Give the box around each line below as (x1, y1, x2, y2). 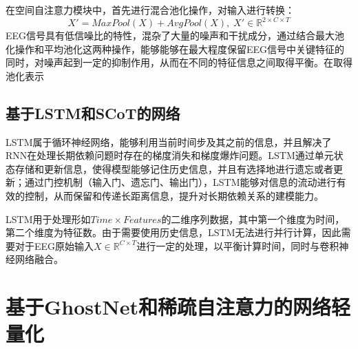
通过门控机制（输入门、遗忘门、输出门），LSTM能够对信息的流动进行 (24, 175, 337, 189)
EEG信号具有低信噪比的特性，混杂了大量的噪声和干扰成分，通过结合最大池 (6, 28, 345, 43)
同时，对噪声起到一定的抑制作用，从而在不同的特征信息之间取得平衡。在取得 (6, 55, 352, 70)
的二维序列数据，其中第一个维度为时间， (161, 211, 345, 226)
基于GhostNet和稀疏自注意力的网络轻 (6, 293, 351, 321)
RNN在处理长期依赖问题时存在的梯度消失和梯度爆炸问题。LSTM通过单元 (6, 148, 334, 162)
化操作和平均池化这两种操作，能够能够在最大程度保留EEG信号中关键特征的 (6, 41, 345, 56)
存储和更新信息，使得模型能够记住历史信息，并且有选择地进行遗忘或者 (14, 161, 333, 176)
